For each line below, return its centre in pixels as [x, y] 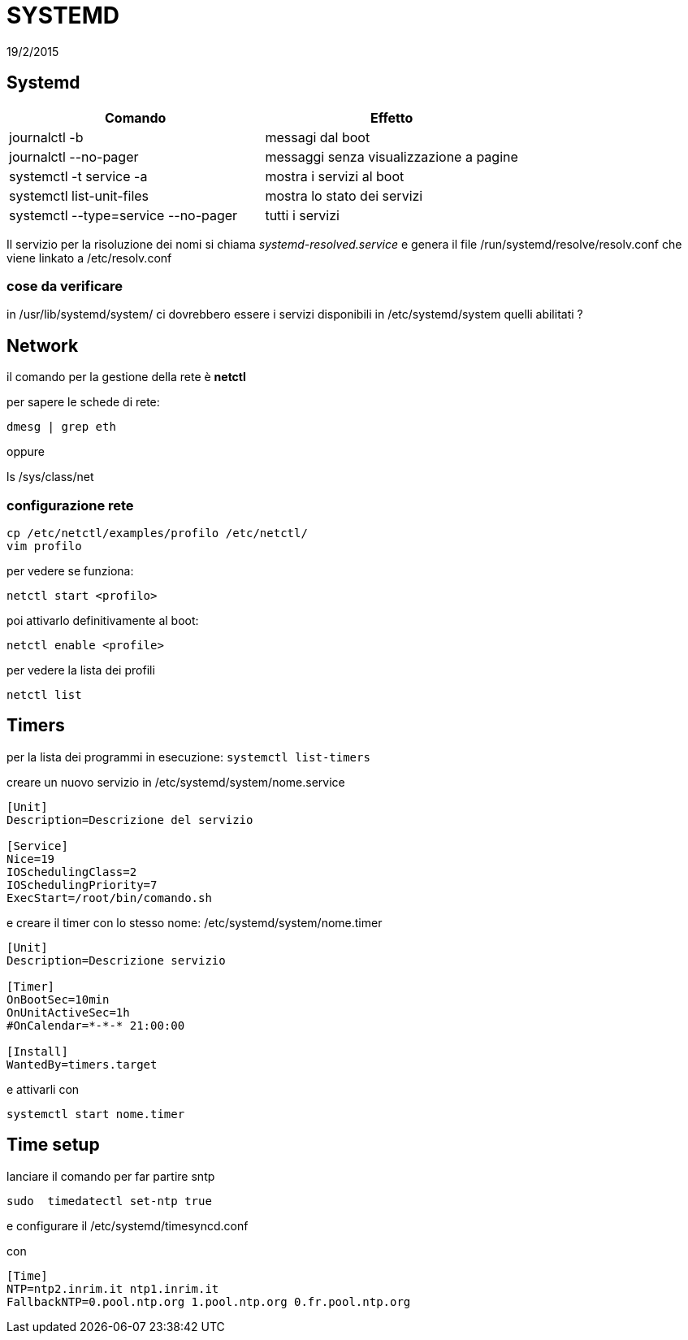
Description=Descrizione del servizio [130, 820]
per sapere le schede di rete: [83, 402]
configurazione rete [70, 505]
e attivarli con [43, 1089]
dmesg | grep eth [61, 427]
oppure [26, 452]
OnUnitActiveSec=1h [68, 1012]
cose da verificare [65, 286]
